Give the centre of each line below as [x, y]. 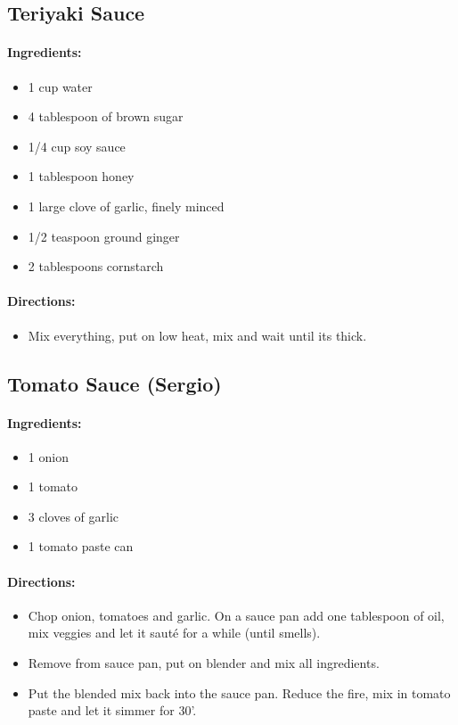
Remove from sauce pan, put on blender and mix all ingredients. [204, 663]
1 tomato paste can [81, 546]
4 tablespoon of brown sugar [106, 116]
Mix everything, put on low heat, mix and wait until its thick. [197, 335]
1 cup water [60, 86]
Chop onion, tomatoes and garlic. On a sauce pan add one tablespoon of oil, [236, 615]
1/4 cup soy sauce [77, 146]
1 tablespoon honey [81, 176]
